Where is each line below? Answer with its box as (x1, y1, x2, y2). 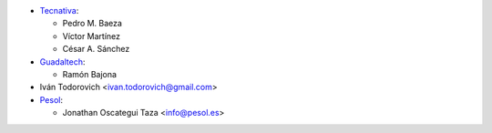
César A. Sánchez (62, 44, 130, 55)
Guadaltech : (39, 56, 86, 67)
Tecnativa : (39, 5, 79, 15)
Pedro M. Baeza (62, 18, 123, 29)
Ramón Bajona (62, 68, 118, 79)
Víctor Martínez (62, 30, 121, 41)
